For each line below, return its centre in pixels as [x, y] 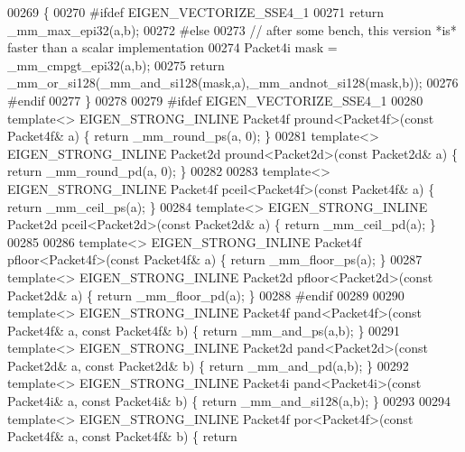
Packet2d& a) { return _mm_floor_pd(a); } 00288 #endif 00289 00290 [206, 295]
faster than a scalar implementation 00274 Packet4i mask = [172, 47]
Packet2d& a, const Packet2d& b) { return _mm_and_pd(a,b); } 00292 [208, 365]
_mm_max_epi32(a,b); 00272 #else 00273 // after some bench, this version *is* [232, 29]
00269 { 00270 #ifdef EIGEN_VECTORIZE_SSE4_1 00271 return [196, 12]
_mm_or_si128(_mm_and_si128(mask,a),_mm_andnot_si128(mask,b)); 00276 [233, 83]
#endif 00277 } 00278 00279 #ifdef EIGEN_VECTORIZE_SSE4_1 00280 [215, 100]
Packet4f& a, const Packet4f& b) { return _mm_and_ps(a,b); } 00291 [204, 330]
